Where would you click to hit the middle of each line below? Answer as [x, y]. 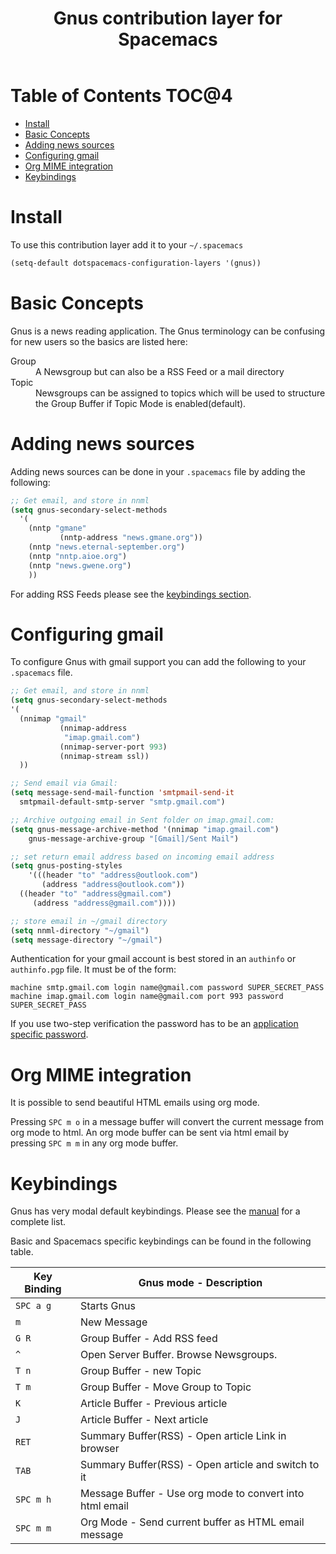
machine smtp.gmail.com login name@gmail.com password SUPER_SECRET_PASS [167, 988]
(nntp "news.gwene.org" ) [80, 565]
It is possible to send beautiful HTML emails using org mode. [135, 1103]
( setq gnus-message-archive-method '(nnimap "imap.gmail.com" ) [145, 829]
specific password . [49, 1034]
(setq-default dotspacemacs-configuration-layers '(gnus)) [136, 263]
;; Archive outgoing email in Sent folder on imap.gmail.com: [142, 820]
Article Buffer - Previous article [153, 1404]
